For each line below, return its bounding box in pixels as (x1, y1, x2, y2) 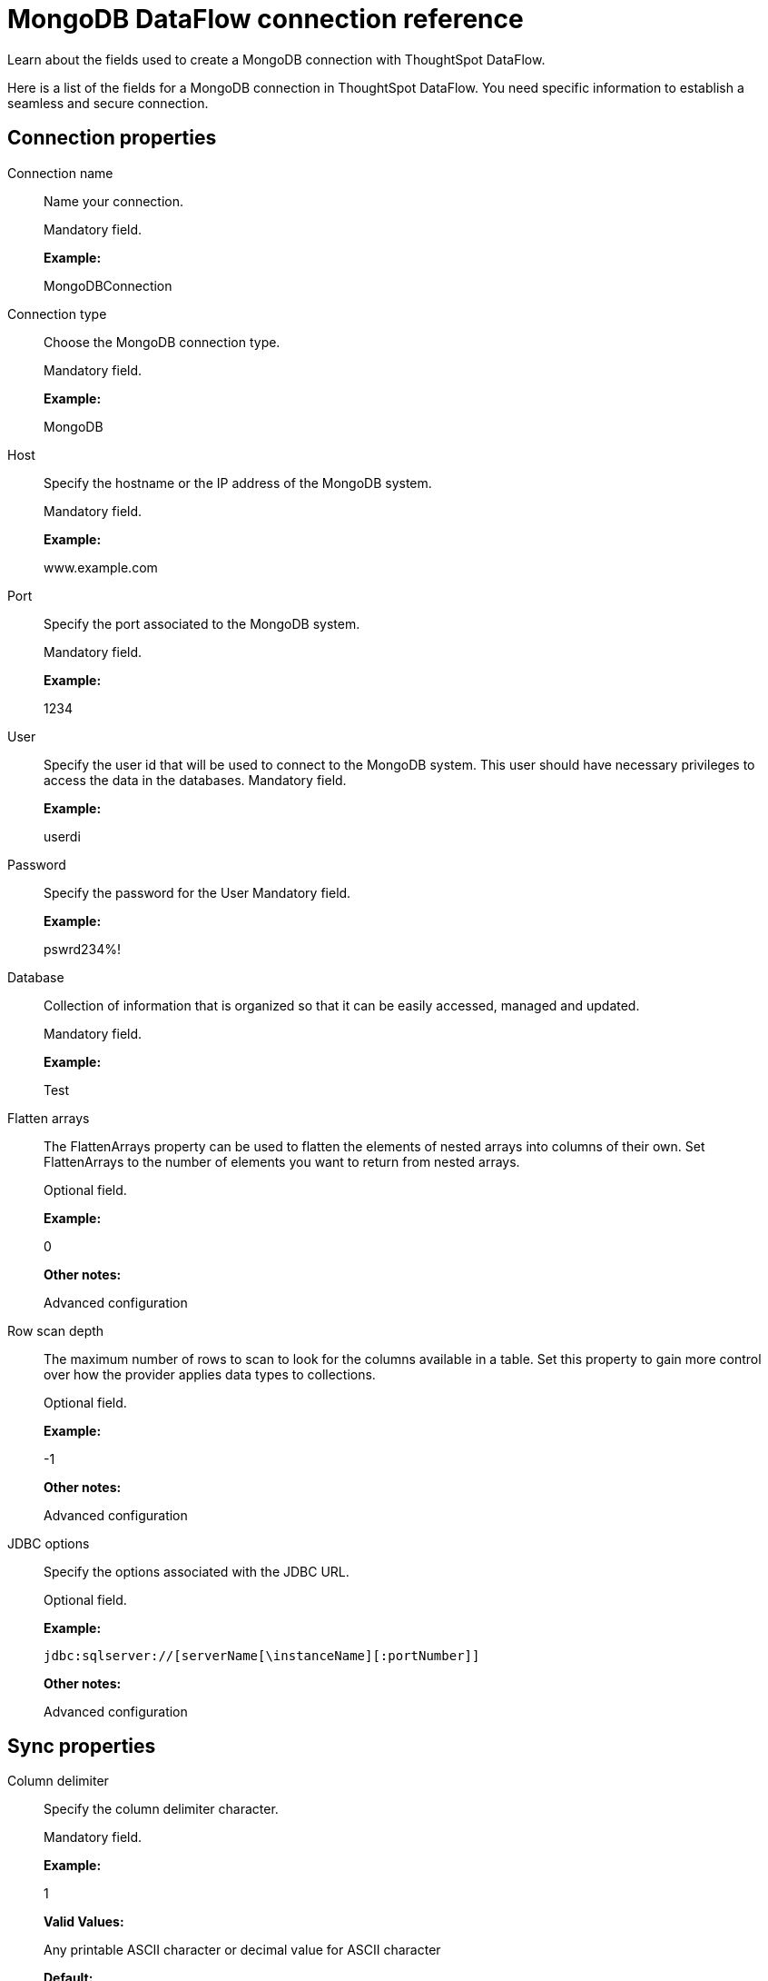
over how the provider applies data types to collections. (44, 1366, 376, 1382)
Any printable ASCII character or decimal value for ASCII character (44, 1942, 441, 1958)
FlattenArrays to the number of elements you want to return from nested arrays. (44, 1153, 520, 1170)
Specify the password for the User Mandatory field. (44, 884, 351, 901)
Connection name (7, 164, 113, 181)
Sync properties (7, 1735, 156, 1758)
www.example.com (44, 559, 158, 575)
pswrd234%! (44, 941, 122, 957)
